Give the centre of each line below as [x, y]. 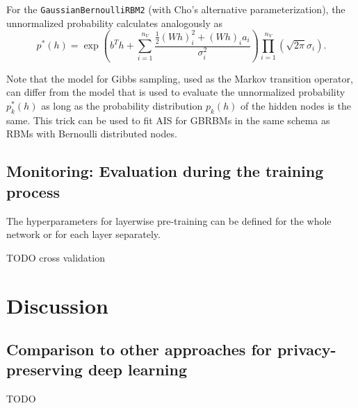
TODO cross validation [56, 257]
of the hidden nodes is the [296, 105]
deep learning [138, 369]
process [33, 191]
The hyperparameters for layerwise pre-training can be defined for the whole [169, 220]
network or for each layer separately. [83, 234]
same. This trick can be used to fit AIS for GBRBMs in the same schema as [168, 120]
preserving [44, 369]
